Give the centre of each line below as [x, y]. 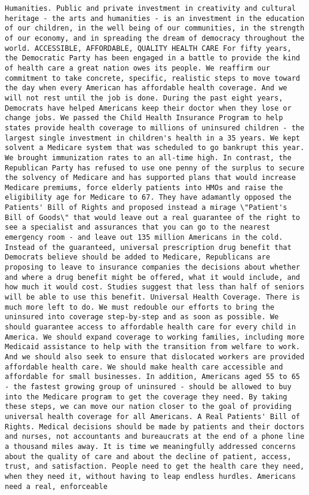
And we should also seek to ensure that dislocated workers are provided [155, 357]
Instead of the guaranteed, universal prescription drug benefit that [148, 247]
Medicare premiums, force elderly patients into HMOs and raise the [144, 187]
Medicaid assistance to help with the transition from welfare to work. [152, 347]
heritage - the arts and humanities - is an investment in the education [155, 18]
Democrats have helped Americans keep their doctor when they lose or [148, 108]
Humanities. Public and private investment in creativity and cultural [150, 8]
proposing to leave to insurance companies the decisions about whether [152, 268]
